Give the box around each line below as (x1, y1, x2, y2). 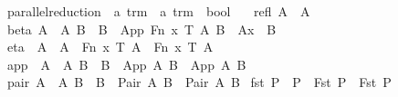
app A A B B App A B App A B (6, 54, 246, 73)
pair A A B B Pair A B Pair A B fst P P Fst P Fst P (6, 73, 392, 92)
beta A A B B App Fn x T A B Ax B (6, 19, 277, 38)
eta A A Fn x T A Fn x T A (6, 37, 214, 56)
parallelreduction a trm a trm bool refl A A (6, 2, 310, 20)
